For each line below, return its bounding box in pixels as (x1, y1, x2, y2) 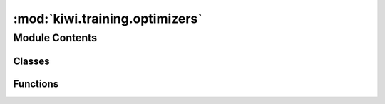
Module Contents (13, 31, 98, 44)
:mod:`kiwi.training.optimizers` (13, 11, 202, 26)
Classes (13, 55, 50, 67)
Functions (13, 78, 59, 90)
